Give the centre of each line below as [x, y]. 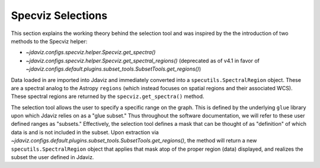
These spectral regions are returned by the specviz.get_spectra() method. [108, 96]
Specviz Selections [59, 15]
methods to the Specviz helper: [49, 41]
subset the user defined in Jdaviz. [52, 157]
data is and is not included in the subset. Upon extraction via [85, 132]
